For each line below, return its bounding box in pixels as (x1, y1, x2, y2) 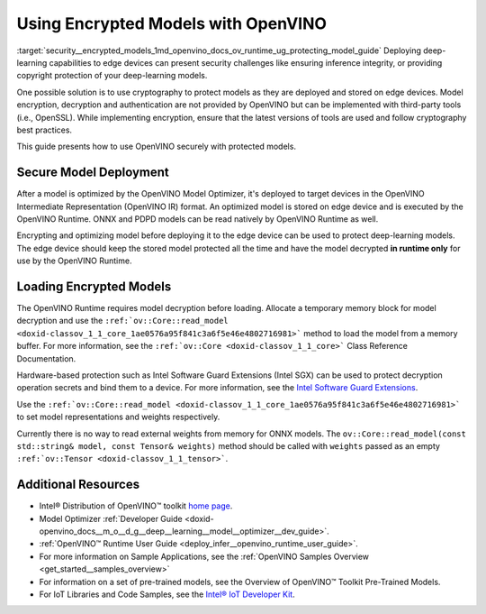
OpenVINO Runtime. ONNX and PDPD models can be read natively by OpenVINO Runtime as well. (16, 213, 379, 225)
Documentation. (16, 353, 76, 364)
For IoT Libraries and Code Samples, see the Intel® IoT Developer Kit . (39, 589, 296, 600)
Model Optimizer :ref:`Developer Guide (39, 513, 184, 524)
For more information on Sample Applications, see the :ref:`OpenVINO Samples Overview (39, 551, 369, 562)
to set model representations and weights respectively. (16, 411, 220, 423)
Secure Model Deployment (16, 165, 170, 180)
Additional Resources (16, 477, 139, 492)
